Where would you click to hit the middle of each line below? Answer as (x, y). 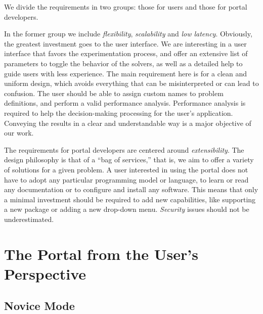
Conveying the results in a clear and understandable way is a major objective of (128, 123)
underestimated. (29, 219)
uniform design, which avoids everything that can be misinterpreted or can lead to (131, 83)
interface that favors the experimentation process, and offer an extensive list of (126, 53)
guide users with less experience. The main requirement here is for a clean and (126, 73)
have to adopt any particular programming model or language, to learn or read (126, 179)
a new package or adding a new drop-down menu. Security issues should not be (127, 209)
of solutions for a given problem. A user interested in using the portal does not (126, 169)
